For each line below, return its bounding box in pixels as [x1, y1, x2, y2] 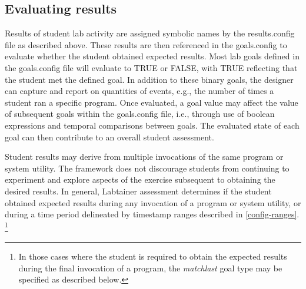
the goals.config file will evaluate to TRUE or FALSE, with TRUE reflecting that [5, 61, 298, 73]
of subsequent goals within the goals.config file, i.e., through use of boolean [5, 107, 275, 120]
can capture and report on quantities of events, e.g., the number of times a [5, 85, 274, 97]
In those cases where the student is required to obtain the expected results [18, 250, 287, 262]
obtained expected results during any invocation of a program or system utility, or [5, 196, 301, 209]
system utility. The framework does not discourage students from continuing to [5, 162, 290, 174]
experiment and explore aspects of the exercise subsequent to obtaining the [5, 173, 275, 186]
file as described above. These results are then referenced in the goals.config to [5, 38, 287, 51]
